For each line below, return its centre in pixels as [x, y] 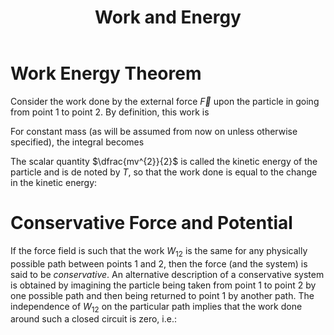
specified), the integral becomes [77, 142]
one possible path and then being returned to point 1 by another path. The [162, 295]
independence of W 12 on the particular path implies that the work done [156, 307]
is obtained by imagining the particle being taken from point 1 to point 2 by [163, 285]
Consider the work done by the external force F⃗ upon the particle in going [165, 101]
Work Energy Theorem [106, 73]
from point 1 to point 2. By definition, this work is [110, 112]
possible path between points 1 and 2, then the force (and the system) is [159, 263]
